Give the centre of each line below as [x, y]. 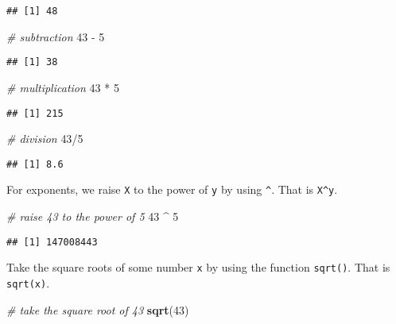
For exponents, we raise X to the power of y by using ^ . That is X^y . [172, 189]
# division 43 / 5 [45, 139]
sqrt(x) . [28, 282]
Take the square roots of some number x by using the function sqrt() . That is [198, 267]
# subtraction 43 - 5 [56, 36]
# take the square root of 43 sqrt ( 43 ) [98, 309]
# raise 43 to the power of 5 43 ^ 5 [93, 216]
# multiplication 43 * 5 [63, 87]
